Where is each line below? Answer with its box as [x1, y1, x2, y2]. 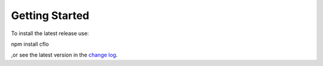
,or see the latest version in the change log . [11, 51, 118, 59]
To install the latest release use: [11, 30, 89, 37]
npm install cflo [11, 40, 49, 48]
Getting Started [11, 9, 90, 22]
